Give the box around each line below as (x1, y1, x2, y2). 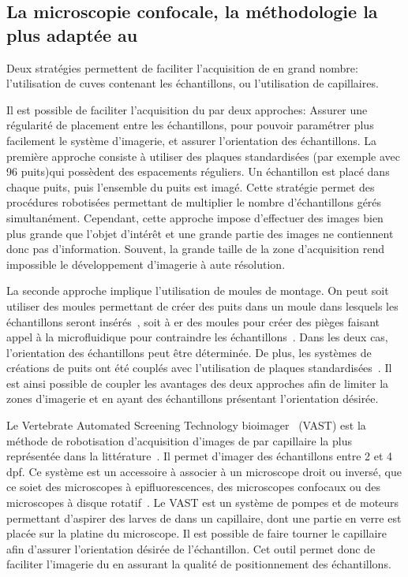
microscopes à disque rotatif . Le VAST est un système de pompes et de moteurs (6, 494, 399, 511)
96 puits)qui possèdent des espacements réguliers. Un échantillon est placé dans (6, 163, 390, 180)
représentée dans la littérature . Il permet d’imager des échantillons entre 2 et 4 (6, 448, 392, 464)
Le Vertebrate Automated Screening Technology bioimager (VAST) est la (6, 417, 366, 434)
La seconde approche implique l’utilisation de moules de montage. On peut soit (6, 282, 389, 299)
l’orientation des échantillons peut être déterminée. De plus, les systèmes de (6, 344, 372, 360)
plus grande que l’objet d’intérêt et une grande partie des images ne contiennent (6, 225, 394, 241)
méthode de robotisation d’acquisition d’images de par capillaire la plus (6, 432, 352, 449)
